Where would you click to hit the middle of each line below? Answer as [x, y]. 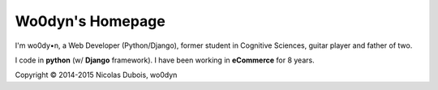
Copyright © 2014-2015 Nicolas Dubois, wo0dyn [96, 75]
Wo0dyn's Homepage [90, 21]
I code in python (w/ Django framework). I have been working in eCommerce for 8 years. [165, 60]
